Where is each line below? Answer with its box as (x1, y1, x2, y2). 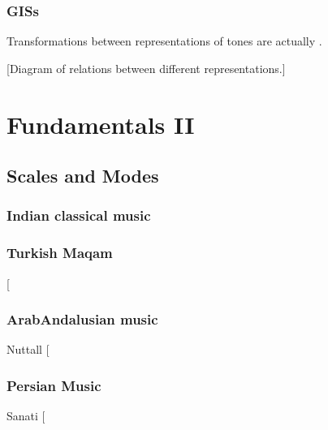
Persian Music (6, 375, 101, 395)
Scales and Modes (6, 163, 159, 188)
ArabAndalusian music (6, 309, 158, 329)
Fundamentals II (6, 107, 195, 140)
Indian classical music (6, 205, 151, 226)
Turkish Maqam (6, 243, 113, 263)
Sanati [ (6, 407, 45, 424)
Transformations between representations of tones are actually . (6, 32, 322, 49)
